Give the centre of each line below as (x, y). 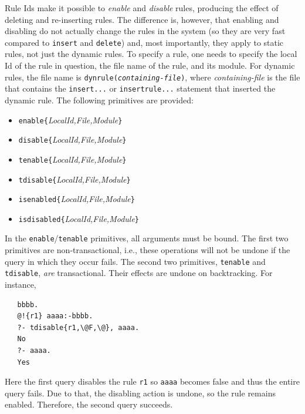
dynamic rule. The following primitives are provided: (99, 100)
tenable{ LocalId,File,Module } (72, 159)
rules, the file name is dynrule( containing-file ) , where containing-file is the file (152, 77)
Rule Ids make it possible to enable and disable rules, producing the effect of (142, 8)
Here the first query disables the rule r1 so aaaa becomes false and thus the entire (152, 381)
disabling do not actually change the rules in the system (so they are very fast (145, 31)
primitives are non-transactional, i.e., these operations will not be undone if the (148, 250)
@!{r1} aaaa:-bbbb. (55, 316)
